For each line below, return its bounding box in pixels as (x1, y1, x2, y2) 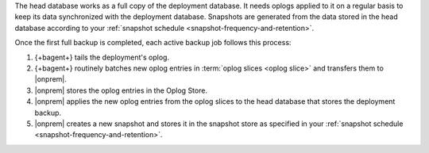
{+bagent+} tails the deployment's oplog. (34, 52, 170, 62)
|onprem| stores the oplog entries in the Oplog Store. (34, 86, 208, 95)
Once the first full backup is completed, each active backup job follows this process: (14, 38, 292, 48)
